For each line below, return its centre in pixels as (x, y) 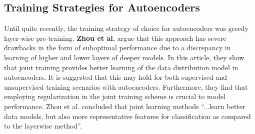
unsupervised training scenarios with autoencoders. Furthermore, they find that (126, 86)
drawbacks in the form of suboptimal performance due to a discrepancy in (117, 48)
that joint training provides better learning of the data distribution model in (121, 67)
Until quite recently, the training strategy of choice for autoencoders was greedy (126, 28)
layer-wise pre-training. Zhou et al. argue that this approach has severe (115, 38)
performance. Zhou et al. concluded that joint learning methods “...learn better (125, 106)
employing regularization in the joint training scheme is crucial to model (115, 96)
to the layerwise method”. (43, 126)
